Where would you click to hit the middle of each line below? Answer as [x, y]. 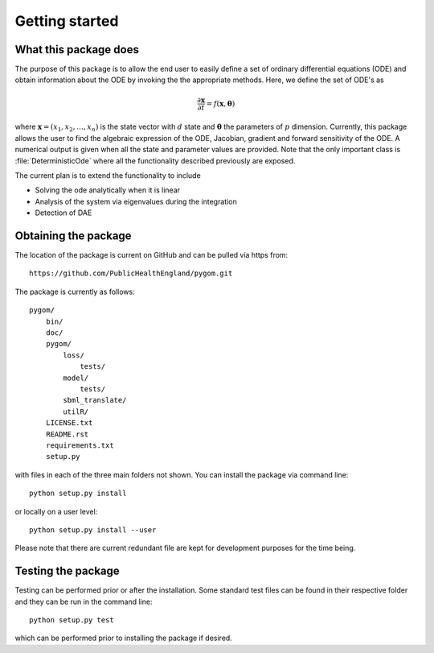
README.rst [67, 434]
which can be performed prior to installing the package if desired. [123, 638]
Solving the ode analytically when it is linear [108, 190]
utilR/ [76, 411]
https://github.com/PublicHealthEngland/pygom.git [131, 273]
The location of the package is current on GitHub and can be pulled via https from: [151, 255]
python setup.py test [72, 620]
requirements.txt [80, 445]
